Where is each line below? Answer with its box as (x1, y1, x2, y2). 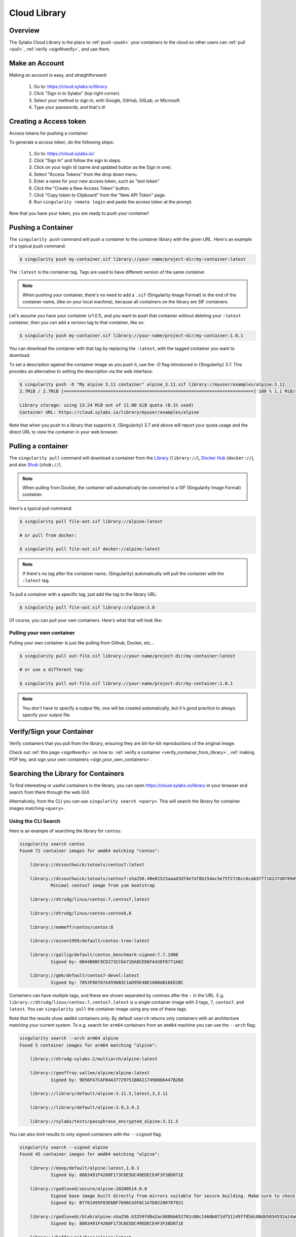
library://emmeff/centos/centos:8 (30, 924, 113, 930)
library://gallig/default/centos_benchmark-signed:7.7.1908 (30, 952, 179, 957)
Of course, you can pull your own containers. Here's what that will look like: (9, 617, 163, 623)
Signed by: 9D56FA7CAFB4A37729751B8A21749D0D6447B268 (50, 1077, 184, 1083)
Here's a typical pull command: (9, 505, 73, 511)
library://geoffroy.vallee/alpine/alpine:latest (30, 1070, 150, 1076)
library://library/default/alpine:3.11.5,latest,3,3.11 (30, 1091, 168, 1096)
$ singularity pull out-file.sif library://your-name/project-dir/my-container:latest (19, 653, 236, 659)
